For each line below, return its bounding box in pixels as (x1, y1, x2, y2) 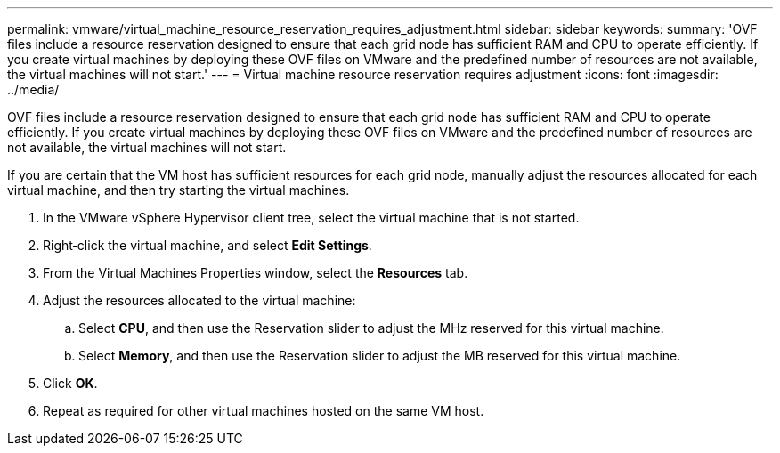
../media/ (7, 82, 60, 97)
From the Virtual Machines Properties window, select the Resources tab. (43, 265, 468, 280)
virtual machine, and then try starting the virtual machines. (7, 182, 350, 198)
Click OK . (43, 376, 98, 391)
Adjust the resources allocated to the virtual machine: (43, 293, 356, 308)
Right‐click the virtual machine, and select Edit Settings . (43, 238, 372, 253)
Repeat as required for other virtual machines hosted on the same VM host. (43, 403, 484, 418)
